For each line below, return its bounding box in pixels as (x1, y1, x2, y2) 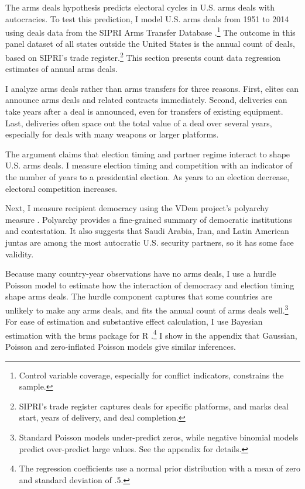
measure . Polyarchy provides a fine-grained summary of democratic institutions (5, 213, 292, 225)
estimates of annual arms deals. (5, 63, 118, 75)
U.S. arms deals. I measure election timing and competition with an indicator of (5, 159, 293, 171)
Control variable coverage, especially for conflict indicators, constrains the (19, 369, 284, 381)
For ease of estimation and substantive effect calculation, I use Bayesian (5, 315, 263, 328)
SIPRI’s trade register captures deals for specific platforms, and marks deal (19, 400, 289, 412)
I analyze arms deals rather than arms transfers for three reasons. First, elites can (5, 82, 299, 94)
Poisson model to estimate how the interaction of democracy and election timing (5, 278, 294, 291)
